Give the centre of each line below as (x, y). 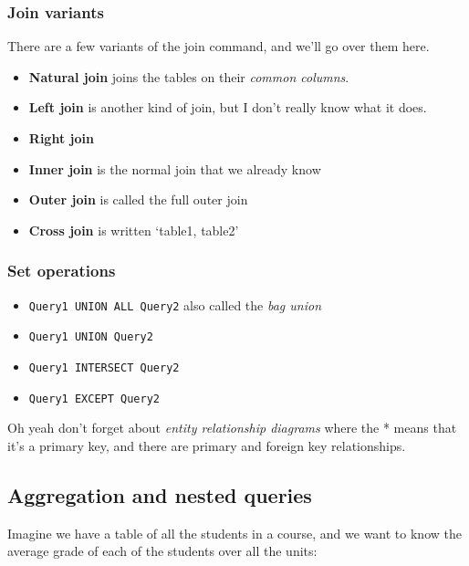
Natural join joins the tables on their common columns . (189, 76)
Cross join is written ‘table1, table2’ (134, 230)
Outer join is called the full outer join (138, 199)
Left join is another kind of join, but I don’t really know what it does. (228, 107)
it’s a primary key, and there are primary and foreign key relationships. (207, 445)
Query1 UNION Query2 (91, 337)
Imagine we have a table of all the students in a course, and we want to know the (234, 533)
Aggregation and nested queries (160, 494)
